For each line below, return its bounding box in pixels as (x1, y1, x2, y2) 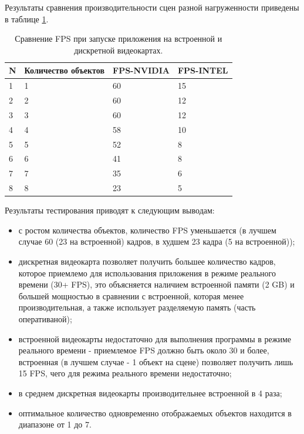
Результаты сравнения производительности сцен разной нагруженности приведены (5, 1, 299, 13)
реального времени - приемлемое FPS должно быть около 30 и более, (18, 344, 269, 356)
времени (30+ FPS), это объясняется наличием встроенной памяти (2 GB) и (18, 278, 295, 291)
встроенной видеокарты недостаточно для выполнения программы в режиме (18, 332, 291, 345)
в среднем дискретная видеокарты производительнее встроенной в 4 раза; (18, 386, 282, 399)
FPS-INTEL (177, 64, 228, 76)
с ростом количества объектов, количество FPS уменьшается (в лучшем (18, 223, 276, 236)
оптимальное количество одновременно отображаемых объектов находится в (18, 406, 292, 419)
